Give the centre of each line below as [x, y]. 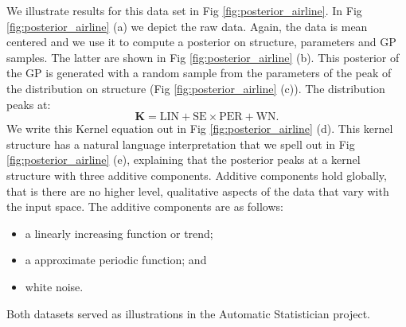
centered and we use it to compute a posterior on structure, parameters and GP [201, 42]
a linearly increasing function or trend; [119, 233]
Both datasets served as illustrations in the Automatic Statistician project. [189, 313]
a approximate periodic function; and [116, 260]
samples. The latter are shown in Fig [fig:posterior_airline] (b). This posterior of [203, 57]
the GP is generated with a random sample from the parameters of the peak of [199, 73]
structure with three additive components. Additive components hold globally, [197, 175]
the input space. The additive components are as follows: [145, 206]
